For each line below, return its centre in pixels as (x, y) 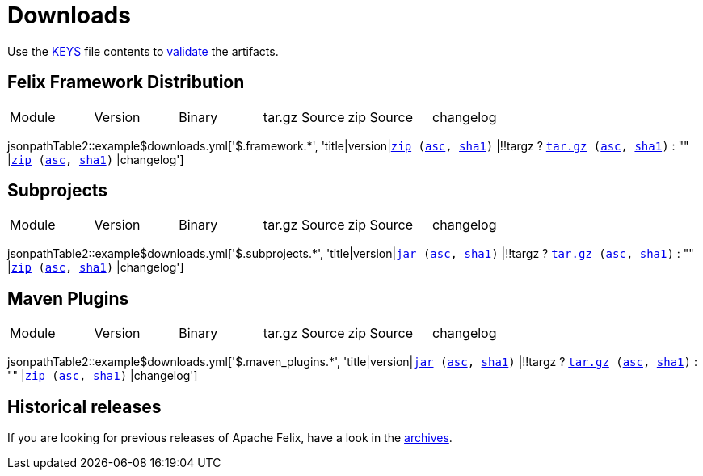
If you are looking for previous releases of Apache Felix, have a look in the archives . (230, 438)
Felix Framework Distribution (126, 82)
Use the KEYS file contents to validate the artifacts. (143, 51)
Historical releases (84, 406)
